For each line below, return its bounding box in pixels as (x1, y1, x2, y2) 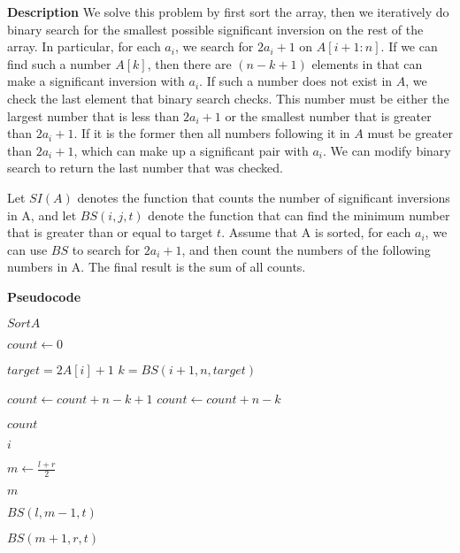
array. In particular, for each (7, 37, 161, 56)
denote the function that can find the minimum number (148, 205, 450, 224)
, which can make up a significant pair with (73, 141, 309, 159)
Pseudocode (7, 287, 81, 305)
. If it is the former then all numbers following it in (73, 124, 350, 142)
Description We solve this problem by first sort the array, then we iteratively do (7, 3, 449, 20)
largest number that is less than (7, 106, 180, 125)
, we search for (174, 37, 254, 56)
